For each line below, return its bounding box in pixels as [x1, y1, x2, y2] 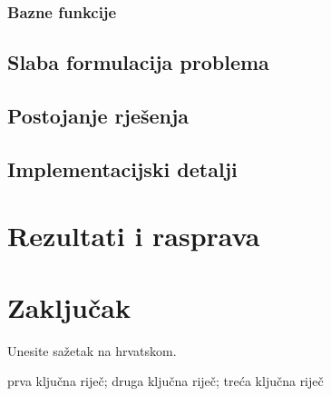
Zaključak [7, 288, 131, 325]
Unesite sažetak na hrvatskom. [7, 341, 177, 360]
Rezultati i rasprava [7, 217, 260, 254]
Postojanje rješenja [7, 102, 190, 130]
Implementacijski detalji [7, 154, 238, 183]
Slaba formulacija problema [7, 48, 269, 76]
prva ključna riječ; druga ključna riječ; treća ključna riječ [7, 371, 324, 391]
